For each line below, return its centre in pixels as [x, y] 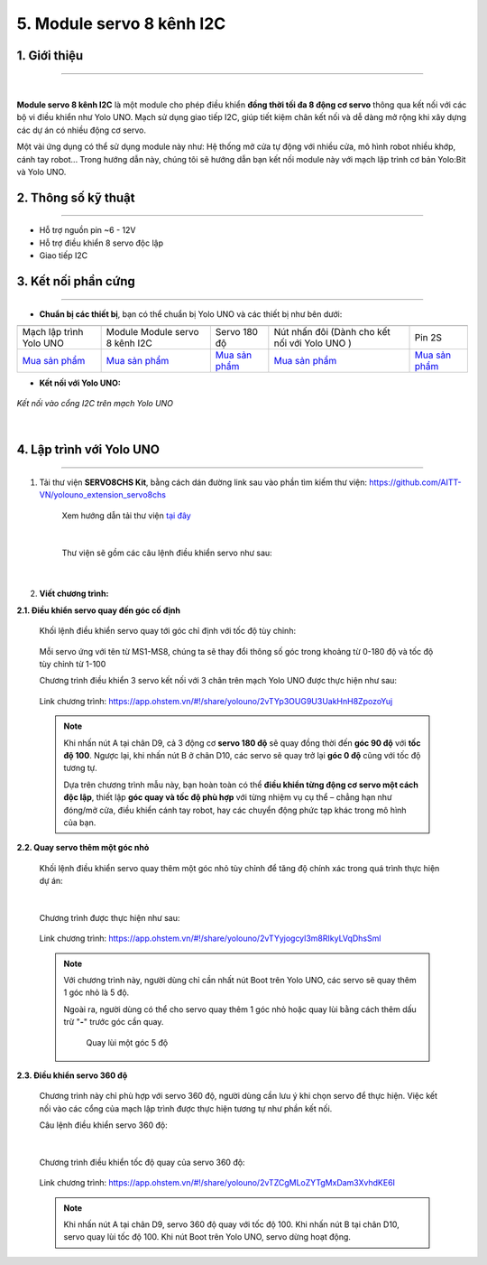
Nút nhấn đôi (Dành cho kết [332, 331]
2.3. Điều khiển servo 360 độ [72, 1075]
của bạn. [80, 823]
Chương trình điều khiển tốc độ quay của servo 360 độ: [142, 1162]
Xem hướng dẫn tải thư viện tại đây [126, 516]
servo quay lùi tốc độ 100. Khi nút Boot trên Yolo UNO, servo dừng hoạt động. [207, 1237]
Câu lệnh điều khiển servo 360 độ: [103, 1125]
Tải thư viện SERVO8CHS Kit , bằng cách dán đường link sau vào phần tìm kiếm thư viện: [203, 482]
